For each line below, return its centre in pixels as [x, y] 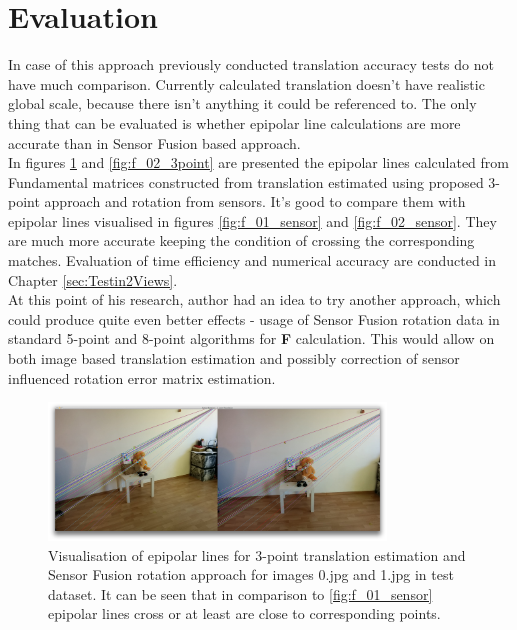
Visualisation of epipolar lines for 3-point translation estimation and [257, 554]
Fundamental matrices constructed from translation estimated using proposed [246, 181]
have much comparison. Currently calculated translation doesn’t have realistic [246, 83]
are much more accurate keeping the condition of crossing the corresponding [241, 240]
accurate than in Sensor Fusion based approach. [154, 142]
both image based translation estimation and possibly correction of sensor [234, 358]
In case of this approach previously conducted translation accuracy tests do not [251, 64]
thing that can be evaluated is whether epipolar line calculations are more [234, 122]
